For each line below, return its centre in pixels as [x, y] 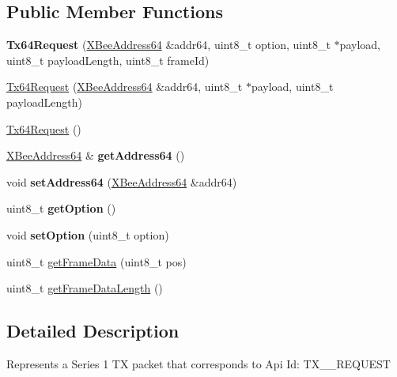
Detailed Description [93, 331]
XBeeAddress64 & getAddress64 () [96, 155]
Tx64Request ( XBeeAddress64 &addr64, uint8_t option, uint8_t [168, 45]
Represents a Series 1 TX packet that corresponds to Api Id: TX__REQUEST [198, 363]
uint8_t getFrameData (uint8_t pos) [96, 261]
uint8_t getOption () [61, 208]
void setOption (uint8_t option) [88, 234]
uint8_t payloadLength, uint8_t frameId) [108, 60]
